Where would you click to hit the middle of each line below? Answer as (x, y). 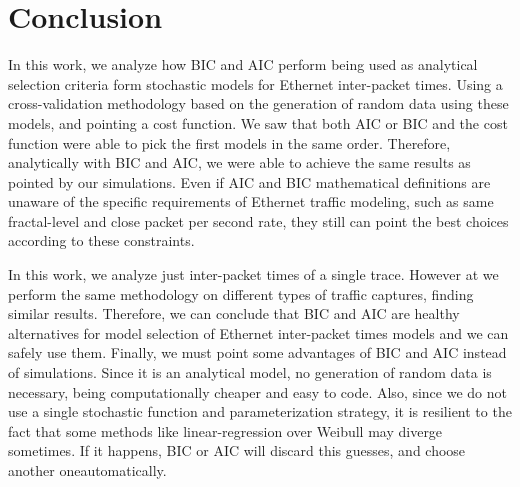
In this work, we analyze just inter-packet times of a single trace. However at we (253, 274)
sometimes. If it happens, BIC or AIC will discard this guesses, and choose (237, 450)
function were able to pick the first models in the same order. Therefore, (229, 142)
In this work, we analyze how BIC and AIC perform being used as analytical (243, 64)
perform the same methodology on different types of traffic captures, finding (241, 293)
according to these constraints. (101, 240)
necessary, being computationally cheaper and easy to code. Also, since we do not (257, 391)
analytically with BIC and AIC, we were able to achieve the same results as (239, 162)
